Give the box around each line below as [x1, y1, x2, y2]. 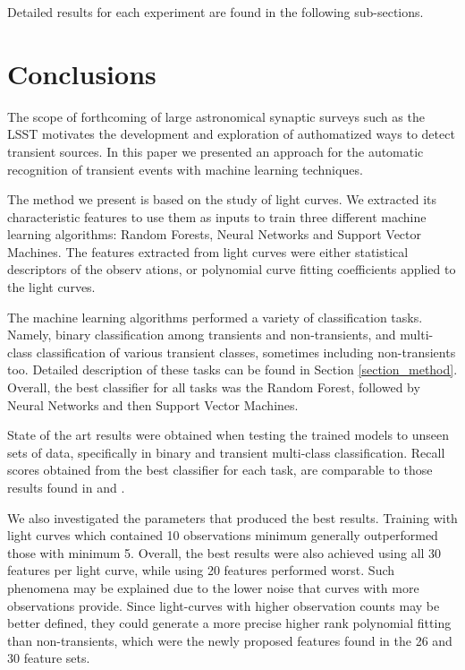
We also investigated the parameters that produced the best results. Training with [7, 508, 458, 527]
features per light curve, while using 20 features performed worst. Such [7, 561, 395, 580]
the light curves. [7, 278, 96, 296]
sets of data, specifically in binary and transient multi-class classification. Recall [7, 442, 445, 461]
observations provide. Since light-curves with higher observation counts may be [7, 596, 440, 614]
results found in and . [7, 478, 125, 496]
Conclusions [7, 55, 156, 91]
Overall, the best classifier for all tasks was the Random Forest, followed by [7, 378, 420, 397]
